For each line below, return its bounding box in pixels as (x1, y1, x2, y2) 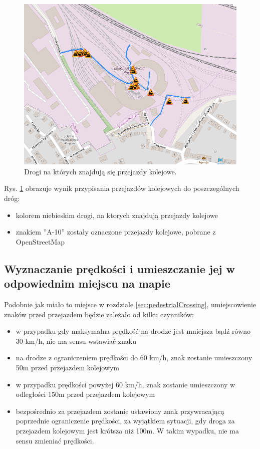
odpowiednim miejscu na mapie (4, 276, 170, 291)
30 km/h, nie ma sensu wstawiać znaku (16, 335, 136, 346)
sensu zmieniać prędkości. (16, 435, 94, 445)
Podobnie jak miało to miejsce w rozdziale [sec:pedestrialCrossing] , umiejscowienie (4, 299, 256, 309)
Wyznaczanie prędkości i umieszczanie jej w (4, 261, 235, 276)
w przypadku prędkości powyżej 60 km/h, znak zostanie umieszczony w (16, 379, 235, 389)
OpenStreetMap (16, 236, 65, 247)
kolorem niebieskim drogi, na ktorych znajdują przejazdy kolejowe (16, 209, 218, 220)
